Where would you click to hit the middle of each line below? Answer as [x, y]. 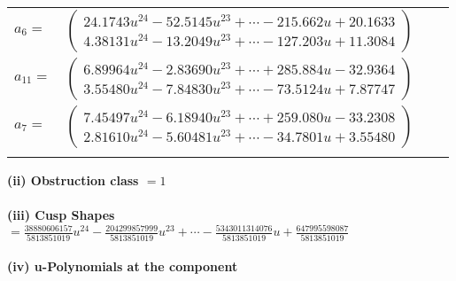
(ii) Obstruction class [73, 180]
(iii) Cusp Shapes [61, 215]
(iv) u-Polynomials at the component [123, 266]
